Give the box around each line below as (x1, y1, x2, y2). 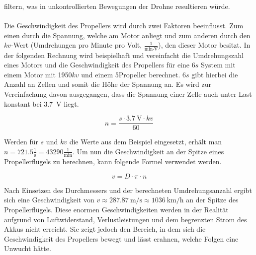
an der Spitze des (186, 194, 239, 205)
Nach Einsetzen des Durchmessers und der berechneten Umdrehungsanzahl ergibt (4, 185, 252, 195)
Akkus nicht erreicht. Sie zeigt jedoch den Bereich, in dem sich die (4, 224, 206, 234)
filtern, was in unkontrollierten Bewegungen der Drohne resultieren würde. (4, 1, 230, 11)
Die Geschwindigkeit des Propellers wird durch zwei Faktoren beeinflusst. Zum (4, 20, 244, 31)
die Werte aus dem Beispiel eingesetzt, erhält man (69, 136, 222, 147)
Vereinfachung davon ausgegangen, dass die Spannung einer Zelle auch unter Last (4, 89, 252, 99)
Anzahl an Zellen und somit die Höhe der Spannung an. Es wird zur (4, 79, 212, 89)
